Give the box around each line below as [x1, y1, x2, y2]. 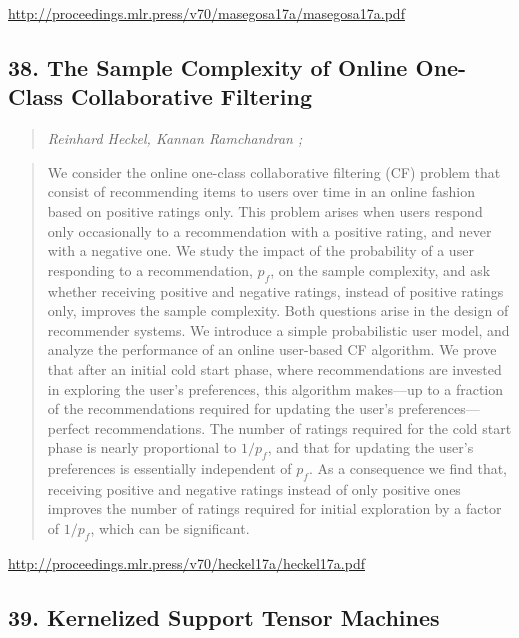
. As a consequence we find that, [308, 458, 508, 479]
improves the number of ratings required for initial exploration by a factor [47, 498, 502, 519]
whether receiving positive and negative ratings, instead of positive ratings [47, 280, 504, 301]
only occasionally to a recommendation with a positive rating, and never [47, 220, 492, 241]
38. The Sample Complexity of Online [8, 51, 408, 82]
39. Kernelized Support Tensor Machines [8, 601, 440, 632]
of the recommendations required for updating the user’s [47, 398, 394, 419]
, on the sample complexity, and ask [270, 259, 491, 280]
